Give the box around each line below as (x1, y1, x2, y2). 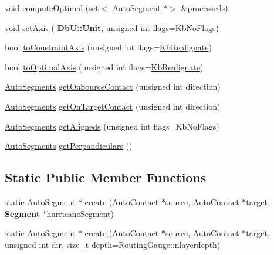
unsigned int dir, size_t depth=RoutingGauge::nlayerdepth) (5, 238, 221, 250)
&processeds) (181, 2, 228, 13)
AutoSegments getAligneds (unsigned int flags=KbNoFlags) (5, 120, 219, 132)
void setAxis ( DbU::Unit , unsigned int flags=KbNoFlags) (5, 21, 219, 33)
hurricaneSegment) (46, 207, 114, 219)
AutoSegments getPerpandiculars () (5, 140, 133, 152)
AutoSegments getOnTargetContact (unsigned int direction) (5, 100, 221, 112)
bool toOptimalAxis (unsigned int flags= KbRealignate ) (5, 60, 204, 73)
